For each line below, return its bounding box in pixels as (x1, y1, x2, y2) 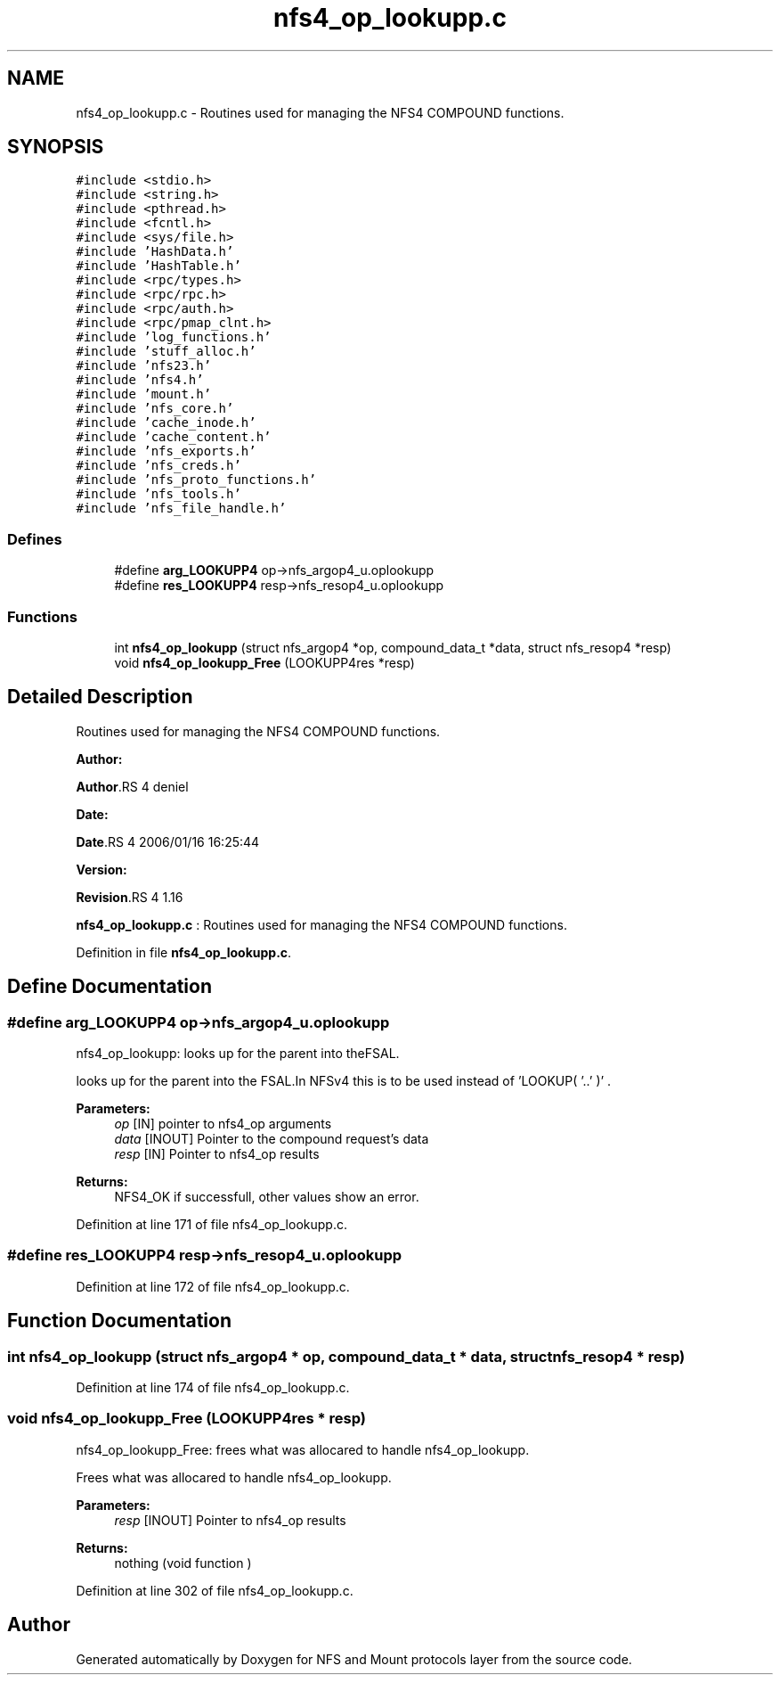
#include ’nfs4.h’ (76, 373, 204, 388)
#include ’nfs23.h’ (76, 358, 212, 373)
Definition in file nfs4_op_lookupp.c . (76, 944, 292, 960)
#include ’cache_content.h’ (76, 430, 272, 445)
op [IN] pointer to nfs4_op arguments (114, 1116, 332, 1131)
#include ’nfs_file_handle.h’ (76, 501, 287, 516)
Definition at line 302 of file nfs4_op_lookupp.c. (76, 1582, 353, 1598)
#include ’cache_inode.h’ (76, 415, 256, 431)
